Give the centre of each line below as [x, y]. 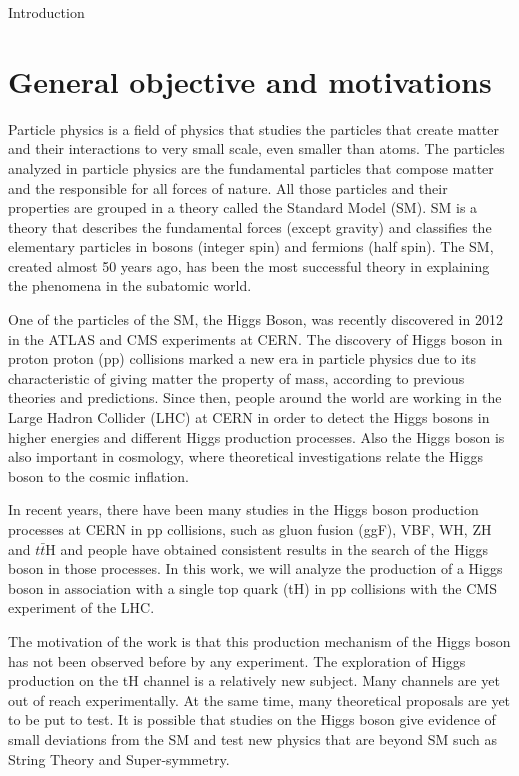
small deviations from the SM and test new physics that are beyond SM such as [253, 738]
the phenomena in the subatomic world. [130, 285]
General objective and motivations [250, 80]
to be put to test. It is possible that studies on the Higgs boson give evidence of [252, 719]
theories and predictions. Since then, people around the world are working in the [255, 397]
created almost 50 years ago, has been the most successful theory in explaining [249, 265]
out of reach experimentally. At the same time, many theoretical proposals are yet [259, 699]
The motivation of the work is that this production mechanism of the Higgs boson [259, 640]
